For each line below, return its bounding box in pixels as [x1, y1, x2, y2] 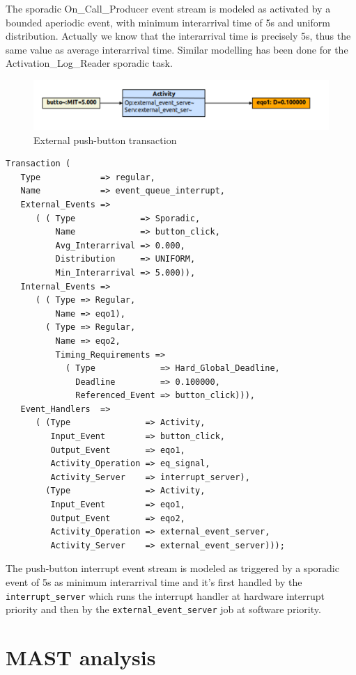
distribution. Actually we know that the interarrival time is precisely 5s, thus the [6, 29, 351, 43]
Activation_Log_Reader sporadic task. [6, 56, 173, 70]
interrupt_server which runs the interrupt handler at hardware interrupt [6, 588, 325, 603]
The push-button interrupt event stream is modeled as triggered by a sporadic [6, 561, 339, 575]
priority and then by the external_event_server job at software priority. [6, 602, 321, 617]
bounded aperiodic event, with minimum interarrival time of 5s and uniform [6, 15, 330, 29]
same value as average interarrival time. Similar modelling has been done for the [6, 42, 348, 56]
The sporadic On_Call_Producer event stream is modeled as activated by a [6, 1, 331, 15]
